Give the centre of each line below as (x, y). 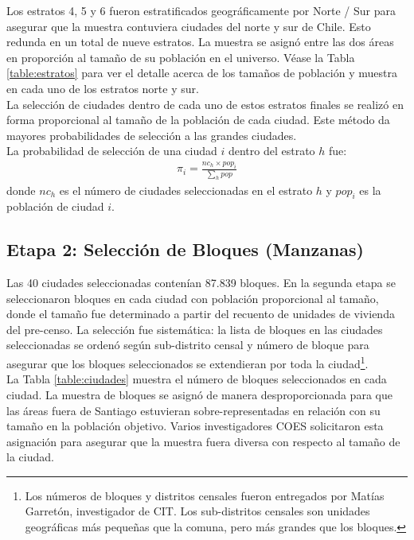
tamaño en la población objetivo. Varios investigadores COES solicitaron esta (195, 426)
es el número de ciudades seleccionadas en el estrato (186, 190)
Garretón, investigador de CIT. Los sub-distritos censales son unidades (197, 511)
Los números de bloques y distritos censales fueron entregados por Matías (205, 495)
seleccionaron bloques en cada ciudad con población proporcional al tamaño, (193, 298)
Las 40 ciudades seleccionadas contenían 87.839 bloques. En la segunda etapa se (201, 283)
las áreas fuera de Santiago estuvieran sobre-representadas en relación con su (193, 410)
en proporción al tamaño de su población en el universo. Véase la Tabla (181, 57)
